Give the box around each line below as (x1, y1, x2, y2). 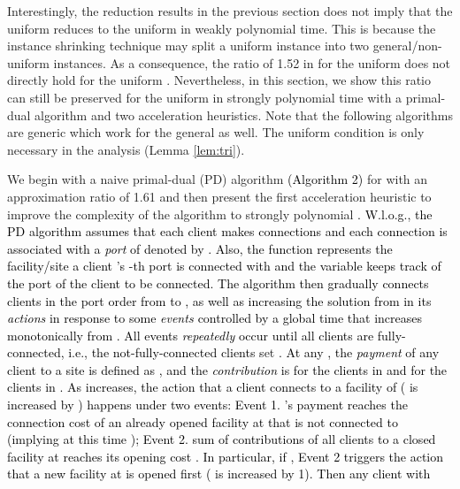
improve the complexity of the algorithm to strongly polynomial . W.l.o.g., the (7, 204, 433, 223)
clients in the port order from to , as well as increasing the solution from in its (7, 291, 432, 309)
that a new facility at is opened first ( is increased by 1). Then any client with (7, 464, 431, 483)
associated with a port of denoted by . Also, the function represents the (7, 239, 393, 257)
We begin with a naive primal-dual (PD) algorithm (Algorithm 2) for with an (7, 170, 428, 188)
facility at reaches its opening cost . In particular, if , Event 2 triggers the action (7, 447, 444, 465)
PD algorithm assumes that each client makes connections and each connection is (7, 222, 448, 241)
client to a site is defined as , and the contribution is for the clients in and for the (7, 360, 448, 378)
